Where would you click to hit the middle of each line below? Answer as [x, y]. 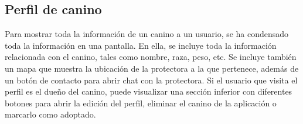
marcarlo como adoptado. [50, 114]
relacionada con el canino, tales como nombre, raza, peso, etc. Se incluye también [151, 57]
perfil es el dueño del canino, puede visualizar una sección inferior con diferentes [149, 91]
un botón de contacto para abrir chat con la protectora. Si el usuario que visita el [151, 80]
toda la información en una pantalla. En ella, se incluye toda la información [141, 45]
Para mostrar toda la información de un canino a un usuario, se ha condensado [147, 34]
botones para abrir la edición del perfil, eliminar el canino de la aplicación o [141, 103]
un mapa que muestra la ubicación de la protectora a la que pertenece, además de [152, 68]
